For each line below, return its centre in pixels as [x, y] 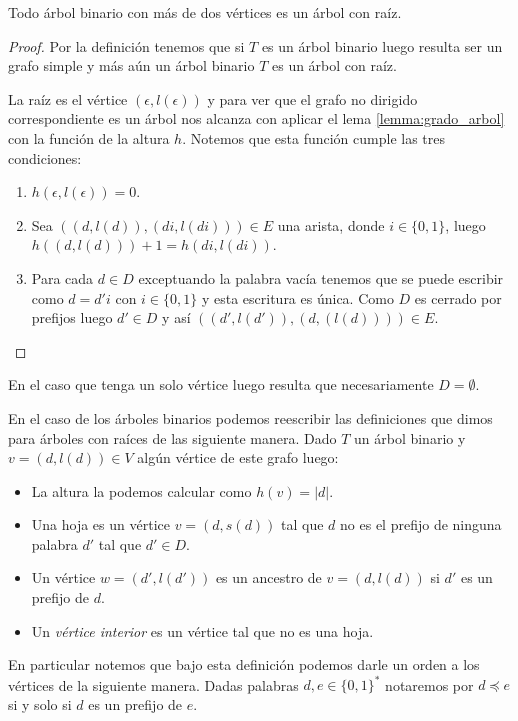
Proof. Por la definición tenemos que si [126, 45]
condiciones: [45, 157]
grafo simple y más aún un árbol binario [131, 65]
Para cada [62, 277]
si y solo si [40, 703]
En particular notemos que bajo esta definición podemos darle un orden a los [244, 664]
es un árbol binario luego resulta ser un [382, 45]
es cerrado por [458, 297]
